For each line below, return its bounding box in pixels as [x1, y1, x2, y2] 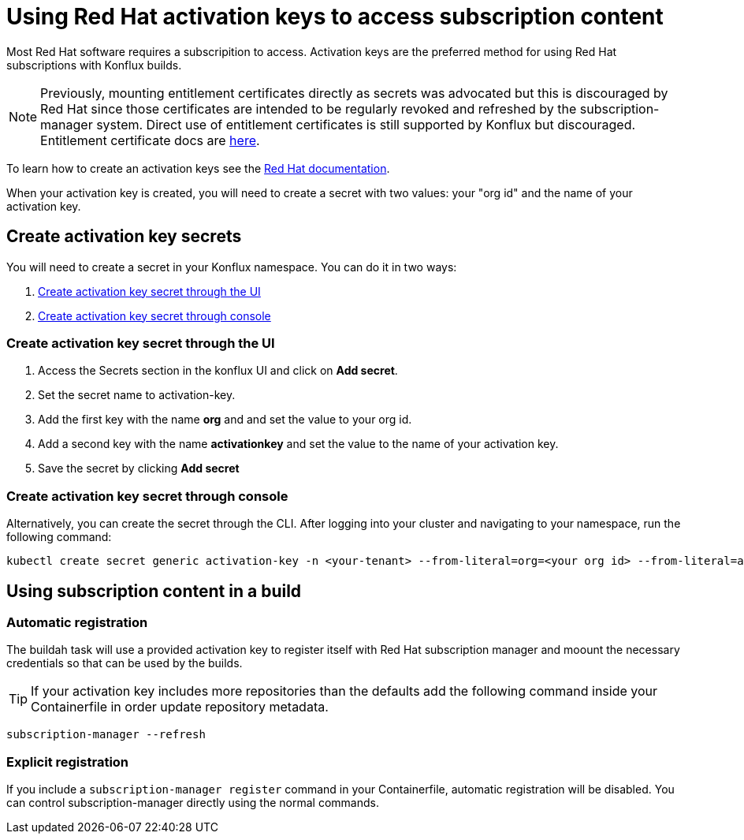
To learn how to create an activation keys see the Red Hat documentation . [6, 161, 390, 175]
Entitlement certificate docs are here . [40, 132, 260, 148]
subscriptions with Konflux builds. [6, 58, 182, 72]
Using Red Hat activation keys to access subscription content [6, 3, 664, 30]
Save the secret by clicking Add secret [38, 461, 240, 476]
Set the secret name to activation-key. [38, 388, 236, 402]
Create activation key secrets [6, 226, 242, 247]
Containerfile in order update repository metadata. [31, 699, 329, 715]
